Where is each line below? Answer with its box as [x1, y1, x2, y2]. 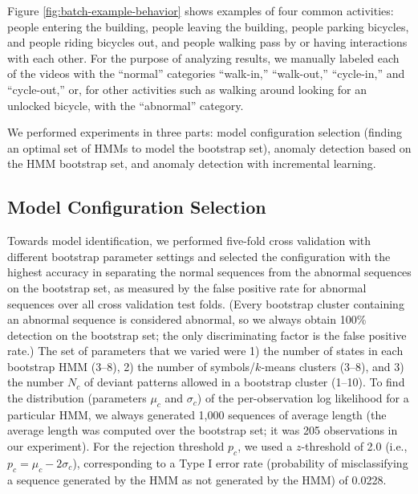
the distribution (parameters [7, 390, 147, 406]
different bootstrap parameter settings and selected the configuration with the [7, 247, 391, 264]
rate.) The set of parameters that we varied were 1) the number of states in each [7, 342, 404, 359]
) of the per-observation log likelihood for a [197, 390, 409, 406]
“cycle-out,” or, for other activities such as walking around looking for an [7, 80, 367, 97]
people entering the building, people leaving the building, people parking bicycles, [7, 18, 409, 35]
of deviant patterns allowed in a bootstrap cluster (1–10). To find [84, 374, 405, 390]
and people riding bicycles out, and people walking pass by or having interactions [7, 34, 408, 51]
